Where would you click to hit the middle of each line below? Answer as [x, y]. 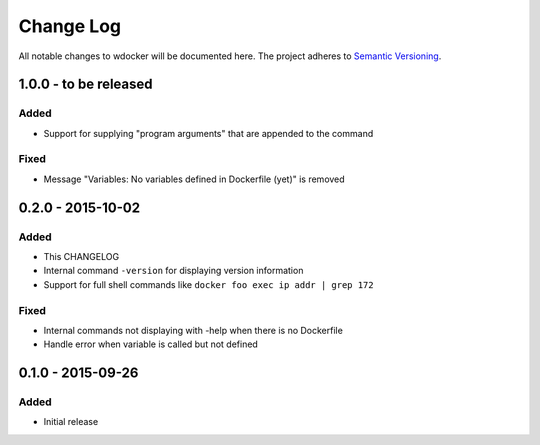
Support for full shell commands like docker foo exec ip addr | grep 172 [208, 284]
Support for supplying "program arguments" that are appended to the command [208, 133]
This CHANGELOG [81, 256]
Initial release [71, 422]
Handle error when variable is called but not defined [151, 344]
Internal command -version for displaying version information [173, 271]
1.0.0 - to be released [86, 84]
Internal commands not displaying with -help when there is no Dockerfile [193, 330]
